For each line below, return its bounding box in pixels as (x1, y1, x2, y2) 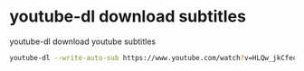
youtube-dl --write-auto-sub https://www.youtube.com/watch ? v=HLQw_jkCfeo (9, 53, 298, 62)
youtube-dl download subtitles (9, 6, 247, 27)
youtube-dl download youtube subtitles (9, 36, 157, 47)
